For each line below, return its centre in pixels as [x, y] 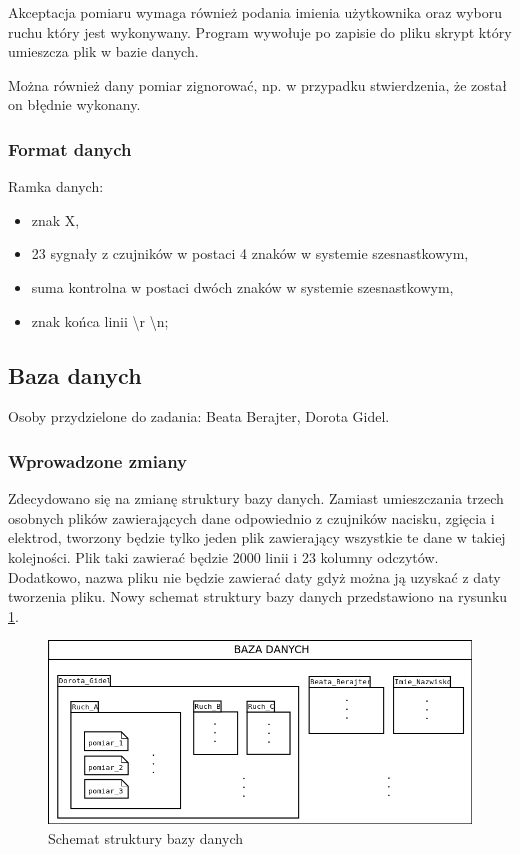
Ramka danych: [56, 186]
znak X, [55, 219]
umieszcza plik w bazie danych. [103, 51]
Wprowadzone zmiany [98, 460]
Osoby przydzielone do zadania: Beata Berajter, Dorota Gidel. [199, 416]
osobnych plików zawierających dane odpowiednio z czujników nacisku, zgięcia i [251, 517]
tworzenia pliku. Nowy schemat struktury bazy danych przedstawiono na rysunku [258, 596]
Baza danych [75, 374]
